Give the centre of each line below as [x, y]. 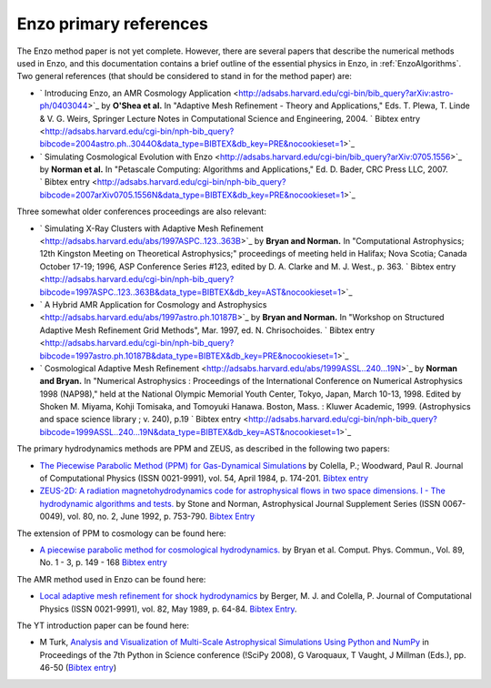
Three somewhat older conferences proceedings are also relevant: [142, 212]
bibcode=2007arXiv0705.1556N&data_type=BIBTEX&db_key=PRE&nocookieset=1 [192, 195]
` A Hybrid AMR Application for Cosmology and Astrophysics [153, 304]
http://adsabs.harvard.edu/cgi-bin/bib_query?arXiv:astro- [346, 93]
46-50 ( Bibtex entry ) [78, 668]
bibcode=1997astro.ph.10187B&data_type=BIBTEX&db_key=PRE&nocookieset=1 [189, 356]
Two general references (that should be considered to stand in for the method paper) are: [184, 76]
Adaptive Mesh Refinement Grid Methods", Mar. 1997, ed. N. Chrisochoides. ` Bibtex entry [207, 330]
